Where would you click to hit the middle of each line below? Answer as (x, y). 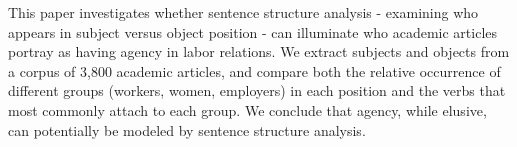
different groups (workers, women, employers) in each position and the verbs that (257, 90)
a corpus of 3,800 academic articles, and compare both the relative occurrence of (254, 70)
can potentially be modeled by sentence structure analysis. (187, 129)
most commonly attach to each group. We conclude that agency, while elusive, (247, 109)
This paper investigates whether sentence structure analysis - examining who (243, 12)
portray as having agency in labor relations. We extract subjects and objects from (259, 51)
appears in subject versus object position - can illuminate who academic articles (253, 31)
